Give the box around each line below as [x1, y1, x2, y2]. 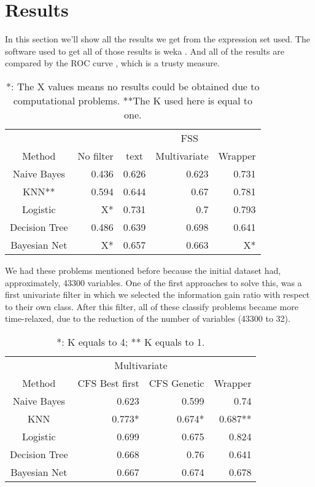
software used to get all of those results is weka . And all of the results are [5, 44, 284, 57]
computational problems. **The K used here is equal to [13, 93, 252, 107]
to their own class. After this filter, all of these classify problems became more [5, 300, 298, 313]
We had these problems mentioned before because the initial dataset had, [5, 263, 281, 276]
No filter [77, 148, 114, 163]
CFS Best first [77, 375, 139, 390]
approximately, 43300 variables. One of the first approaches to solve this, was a [5, 276, 302, 289]
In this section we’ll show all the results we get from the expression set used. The [5, 33, 310, 45]
